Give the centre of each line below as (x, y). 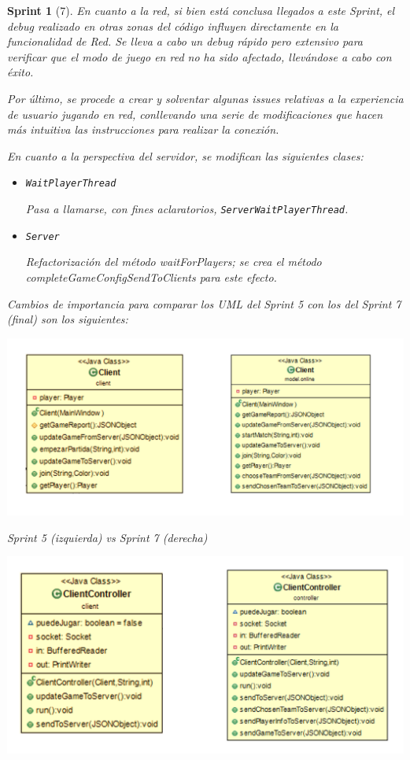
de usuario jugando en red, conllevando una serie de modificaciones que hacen (195, 114)
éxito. (20, 72)
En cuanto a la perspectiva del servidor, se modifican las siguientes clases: (185, 155)
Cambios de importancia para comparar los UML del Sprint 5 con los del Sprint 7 (204, 303)
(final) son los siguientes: (68, 319)
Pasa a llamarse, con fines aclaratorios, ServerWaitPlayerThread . (187, 208)
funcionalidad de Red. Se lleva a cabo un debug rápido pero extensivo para (185, 41)
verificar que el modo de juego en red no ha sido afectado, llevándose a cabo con (199, 56)
